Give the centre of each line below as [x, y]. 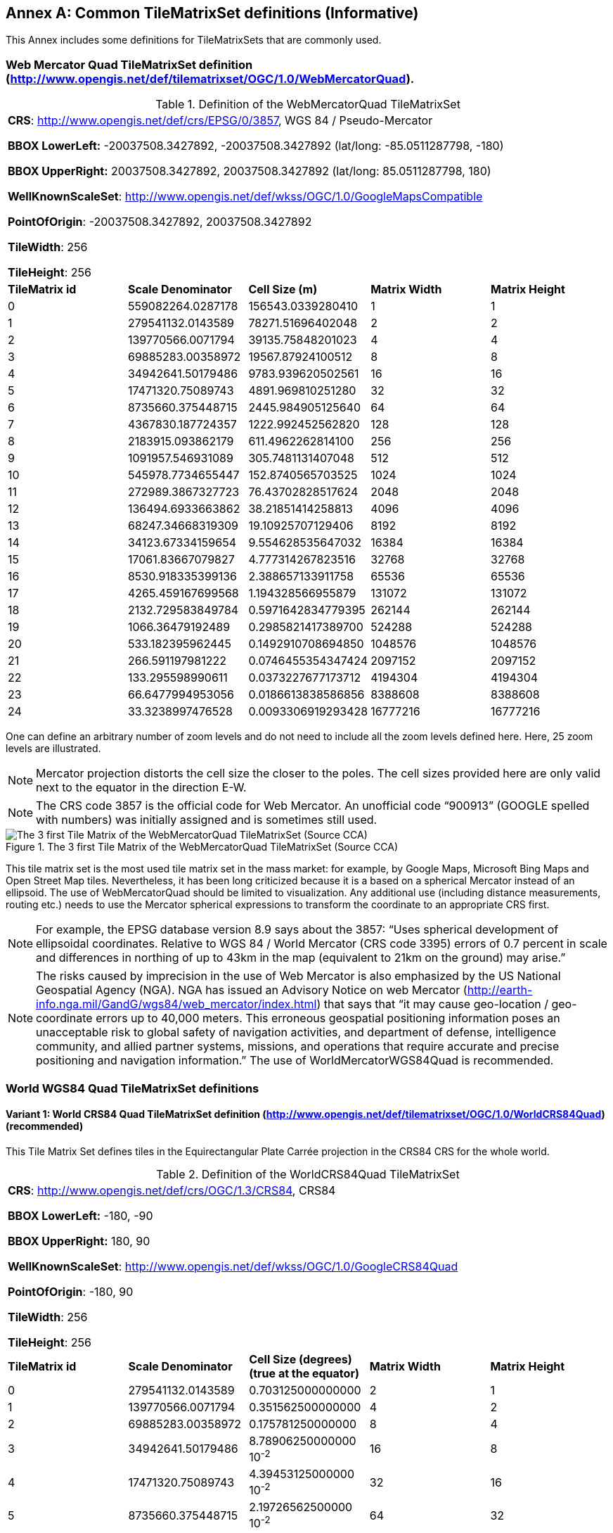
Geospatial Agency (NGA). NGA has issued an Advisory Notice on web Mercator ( [252, 990]
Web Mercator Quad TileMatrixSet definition [129, 64]
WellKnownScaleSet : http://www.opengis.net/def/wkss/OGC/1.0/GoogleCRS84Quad [233, 1266]
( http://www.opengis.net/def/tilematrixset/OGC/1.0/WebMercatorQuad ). [210, 78]
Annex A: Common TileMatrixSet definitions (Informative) [212, 13]
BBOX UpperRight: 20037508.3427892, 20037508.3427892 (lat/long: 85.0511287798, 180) [250, 171]
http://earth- [500, 990]
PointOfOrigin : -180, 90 [71, 1291]
